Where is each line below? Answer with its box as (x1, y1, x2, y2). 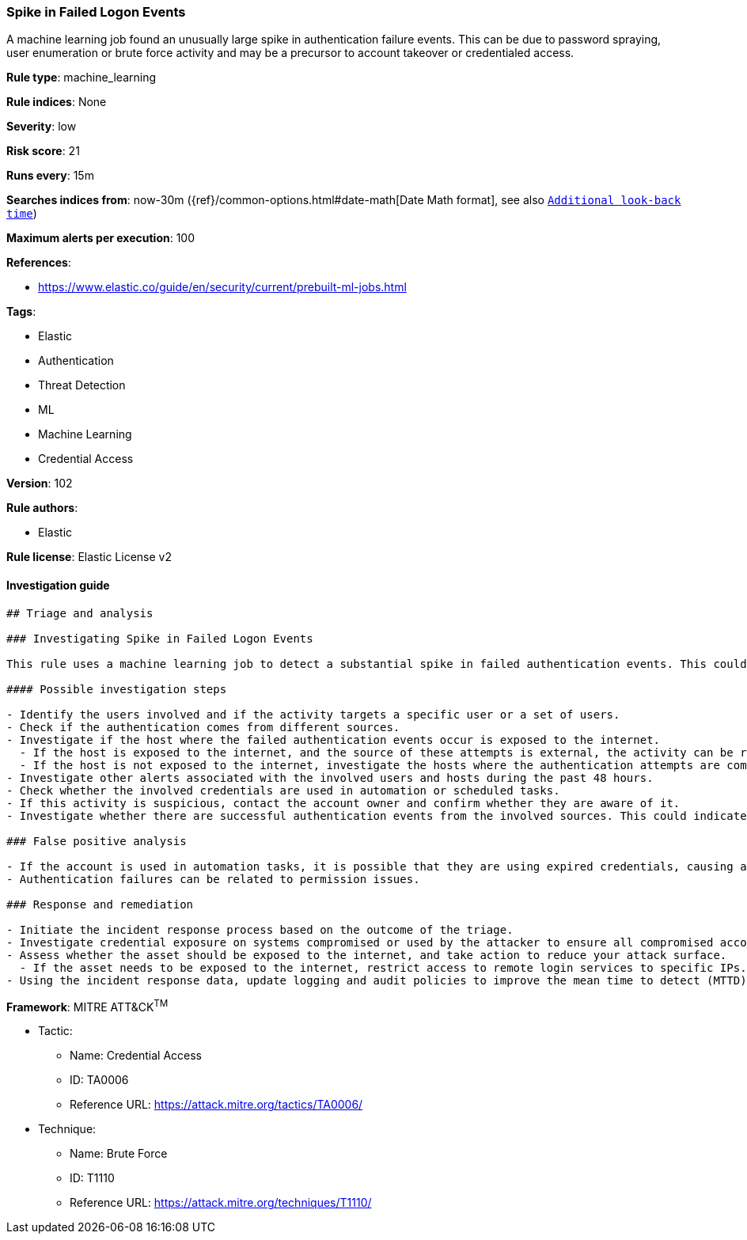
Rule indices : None (6, 95, 107, 109)
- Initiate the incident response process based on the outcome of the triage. (6, 923, 514, 936)
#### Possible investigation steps (6, 682, 227, 696)
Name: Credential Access (70, 1049, 202, 1063)
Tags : (6, 305, 36, 319)
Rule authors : (6, 501, 78, 515)
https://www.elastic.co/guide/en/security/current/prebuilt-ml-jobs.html (38, 280, 407, 294)
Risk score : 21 (6, 144, 80, 158)
